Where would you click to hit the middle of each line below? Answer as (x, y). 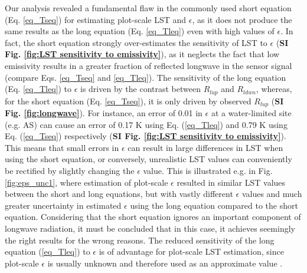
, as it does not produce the (242, 19)
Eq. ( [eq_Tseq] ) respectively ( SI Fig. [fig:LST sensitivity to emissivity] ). (146, 136)
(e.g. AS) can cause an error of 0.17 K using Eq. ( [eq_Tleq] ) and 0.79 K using (146, 124)
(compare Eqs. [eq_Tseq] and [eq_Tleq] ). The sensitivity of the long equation (146, 77)
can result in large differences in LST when (205, 147)
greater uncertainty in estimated (63, 205)
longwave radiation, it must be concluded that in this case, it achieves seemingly (150, 228)
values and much (272, 194)
